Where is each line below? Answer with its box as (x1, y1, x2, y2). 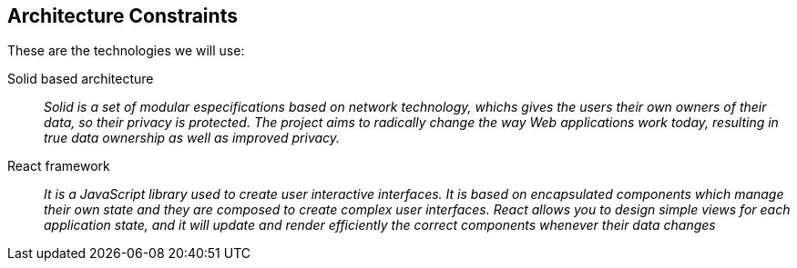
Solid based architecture (7, 71, 154, 87)
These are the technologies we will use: (7, 43, 245, 59)
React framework (7, 158, 110, 174)
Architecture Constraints (7, 5, 238, 27)
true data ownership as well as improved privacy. (44, 130, 341, 146)
